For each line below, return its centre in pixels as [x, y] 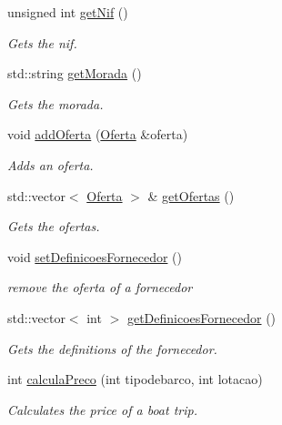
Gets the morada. [55, 103]
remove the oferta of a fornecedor [100, 287]
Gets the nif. [42, 42]
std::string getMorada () [75, 73]
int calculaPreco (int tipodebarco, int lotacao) [135, 379]
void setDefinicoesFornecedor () [95, 256]
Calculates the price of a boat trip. [102, 409]
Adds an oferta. [50, 164]
